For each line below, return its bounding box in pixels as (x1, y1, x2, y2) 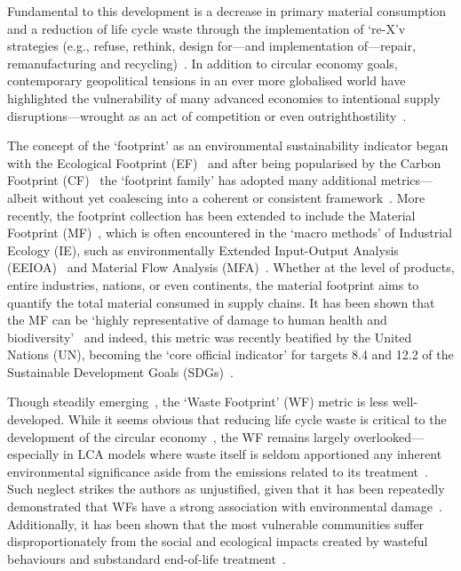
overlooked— (354, 427, 425, 446)
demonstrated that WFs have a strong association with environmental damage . (7, 497, 442, 516)
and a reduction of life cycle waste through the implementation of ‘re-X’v (7, 19, 406, 37)
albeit (7, 188, 38, 206)
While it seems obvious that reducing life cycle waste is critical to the (68, 410, 447, 429)
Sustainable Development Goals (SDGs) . (7, 362, 234, 381)
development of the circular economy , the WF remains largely (7, 427, 350, 446)
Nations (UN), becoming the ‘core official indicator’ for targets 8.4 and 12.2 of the (7, 345, 454, 364)
